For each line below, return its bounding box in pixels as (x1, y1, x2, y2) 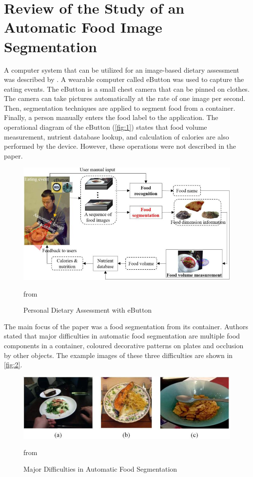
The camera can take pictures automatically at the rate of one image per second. (4, 93, 246, 103)
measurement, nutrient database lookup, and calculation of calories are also (4, 131, 229, 141)
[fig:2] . (4, 359, 22, 370)
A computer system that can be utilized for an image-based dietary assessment (4, 64, 239, 75)
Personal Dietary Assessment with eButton (23, 305, 152, 315)
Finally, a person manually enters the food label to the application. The (4, 112, 218, 122)
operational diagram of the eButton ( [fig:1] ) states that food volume (4, 122, 207, 132)
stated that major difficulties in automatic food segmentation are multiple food (4, 331, 240, 341)
